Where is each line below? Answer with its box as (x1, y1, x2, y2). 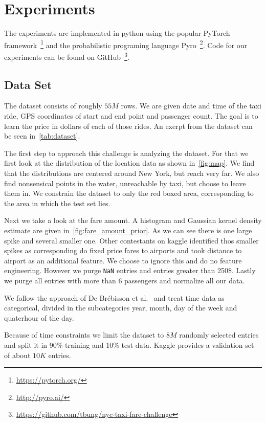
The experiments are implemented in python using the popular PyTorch (4, 28, 230, 38)
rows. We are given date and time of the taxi (121, 100, 261, 111)
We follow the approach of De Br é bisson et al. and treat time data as (4, 292, 225, 303)
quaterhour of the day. (4, 312, 74, 323)
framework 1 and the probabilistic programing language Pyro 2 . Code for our (4, 38, 248, 50)
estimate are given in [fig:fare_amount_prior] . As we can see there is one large (4, 225, 252, 235)
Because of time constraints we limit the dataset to (4, 329, 164, 340)
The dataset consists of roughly (4, 100, 102, 111)
